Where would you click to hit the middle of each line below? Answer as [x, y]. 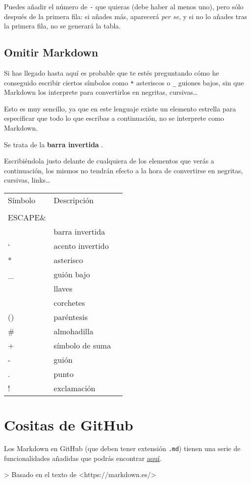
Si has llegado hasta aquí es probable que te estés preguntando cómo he [112, 73]
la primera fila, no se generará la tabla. [63, 26]
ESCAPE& [27, 217]
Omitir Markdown [51, 52]
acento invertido [81, 246]
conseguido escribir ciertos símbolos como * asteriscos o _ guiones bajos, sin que [124, 82]
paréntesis [71, 317]
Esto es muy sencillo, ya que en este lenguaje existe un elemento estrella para [120, 108]
